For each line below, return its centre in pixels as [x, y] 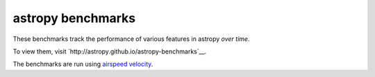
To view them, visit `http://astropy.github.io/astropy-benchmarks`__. [110, 51]
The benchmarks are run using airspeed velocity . [83, 64]
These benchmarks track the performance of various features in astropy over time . [131, 39]
